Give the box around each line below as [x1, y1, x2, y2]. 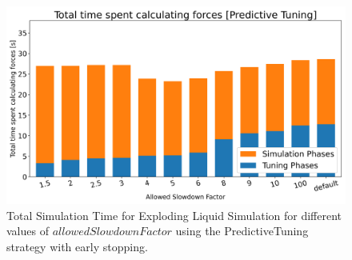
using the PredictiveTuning [175, 222, 309, 239]
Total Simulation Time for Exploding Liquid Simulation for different [6, 206, 342, 223]
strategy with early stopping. [6, 238, 148, 254]
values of [6, 222, 49, 239]
